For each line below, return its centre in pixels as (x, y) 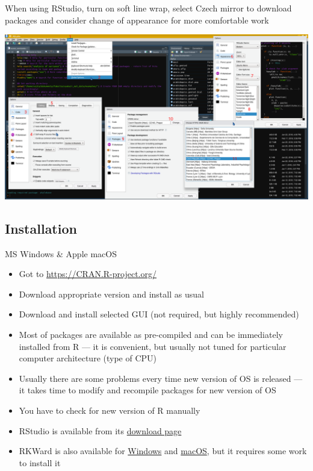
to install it (40, 462)
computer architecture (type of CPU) (88, 358)
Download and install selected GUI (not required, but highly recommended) (159, 314)
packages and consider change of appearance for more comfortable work (137, 20)
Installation (41, 228)
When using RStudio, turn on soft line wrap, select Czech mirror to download (148, 8)
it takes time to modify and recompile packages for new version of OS (147, 390)
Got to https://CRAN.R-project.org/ (88, 274)
